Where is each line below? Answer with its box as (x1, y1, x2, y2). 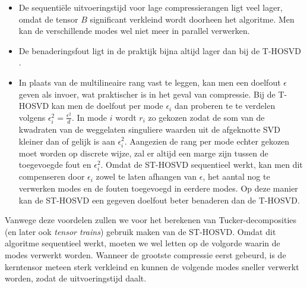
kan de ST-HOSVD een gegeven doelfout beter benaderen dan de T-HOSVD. (18, 193, 300, 206)
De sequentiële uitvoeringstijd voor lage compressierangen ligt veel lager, (18, 1, 283, 13)
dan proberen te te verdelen (174, 99, 276, 112)
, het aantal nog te (202, 170, 270, 183)
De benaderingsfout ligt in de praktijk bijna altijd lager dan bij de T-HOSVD (18, 44, 301, 57)
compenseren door (18, 170, 85, 183)
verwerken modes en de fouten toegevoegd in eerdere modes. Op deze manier (18, 182, 298, 194)
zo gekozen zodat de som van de (148, 111, 265, 123)
